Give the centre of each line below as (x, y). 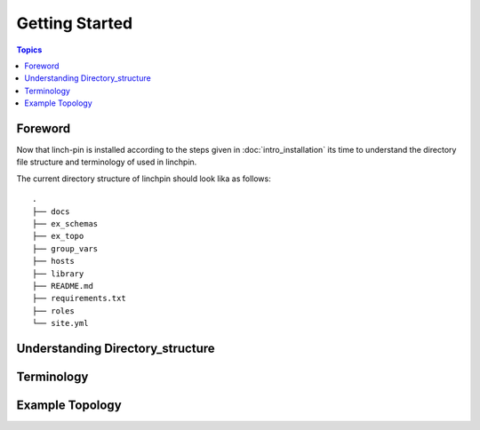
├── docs (51, 211)
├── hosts (53, 261)
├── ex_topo (58, 236)
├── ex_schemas (65, 223)
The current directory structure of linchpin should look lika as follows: (144, 179)
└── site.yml (60, 323)
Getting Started (75, 23)
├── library (58, 274)
